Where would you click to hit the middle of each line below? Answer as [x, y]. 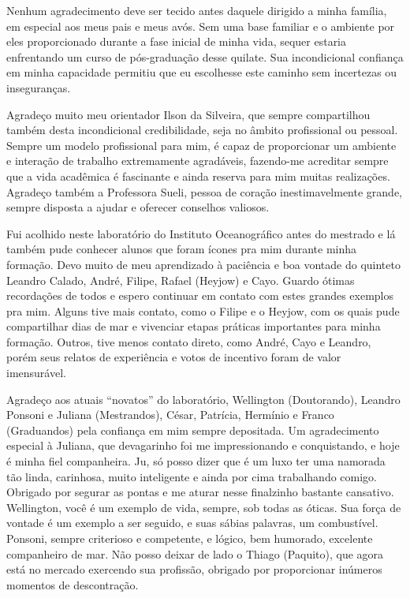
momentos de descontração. [73, 584]
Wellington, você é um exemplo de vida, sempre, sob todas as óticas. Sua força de [204, 507]
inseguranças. [39, 87]
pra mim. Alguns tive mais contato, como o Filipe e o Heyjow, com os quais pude [203, 310]
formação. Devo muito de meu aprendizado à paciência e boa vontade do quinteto [203, 264]
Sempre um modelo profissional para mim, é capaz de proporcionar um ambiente [201, 145]
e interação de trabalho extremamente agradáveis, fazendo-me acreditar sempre [198, 161]
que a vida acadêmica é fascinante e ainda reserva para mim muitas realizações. [198, 176]
